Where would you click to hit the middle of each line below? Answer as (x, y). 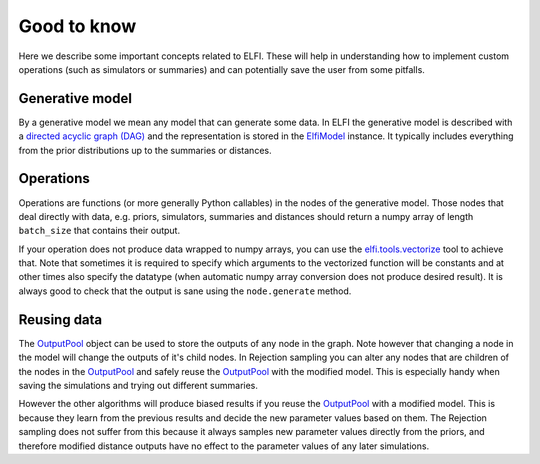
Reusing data (60, 319)
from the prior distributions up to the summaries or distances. (145, 150)
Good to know (77, 26)
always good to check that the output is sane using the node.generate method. (185, 291)
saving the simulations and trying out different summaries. (138, 385)
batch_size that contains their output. (99, 231)
